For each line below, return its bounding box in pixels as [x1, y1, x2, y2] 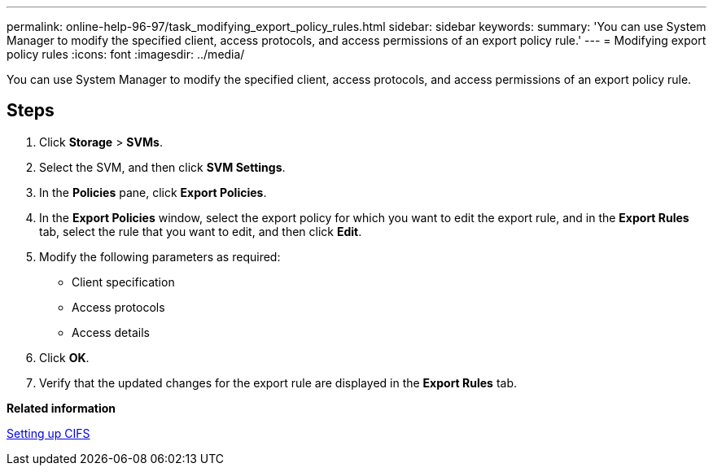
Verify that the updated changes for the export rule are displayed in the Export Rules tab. [39, 375, 518, 390]
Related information [7, 400, 116, 415]
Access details [72, 325, 150, 339]
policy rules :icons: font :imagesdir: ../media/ [7, 47, 245, 61]
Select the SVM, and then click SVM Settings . [39, 160, 286, 174]
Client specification [72, 274, 175, 289]
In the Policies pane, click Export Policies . [39, 185, 267, 199]
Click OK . [39, 350, 90, 365]
